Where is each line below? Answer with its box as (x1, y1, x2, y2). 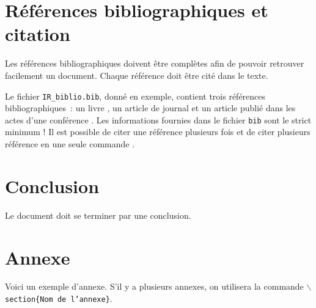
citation (5, 21, 70, 46)
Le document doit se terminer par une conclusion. (5, 208, 191, 221)
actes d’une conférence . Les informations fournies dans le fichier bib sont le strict (5, 113, 312, 126)
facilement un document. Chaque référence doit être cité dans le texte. (5, 68, 268, 81)
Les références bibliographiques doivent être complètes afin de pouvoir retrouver (5, 57, 304, 70)
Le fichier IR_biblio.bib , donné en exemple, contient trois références (5, 89, 266, 102)
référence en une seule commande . (5, 137, 135, 150)
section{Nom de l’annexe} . (5, 292, 112, 305)
